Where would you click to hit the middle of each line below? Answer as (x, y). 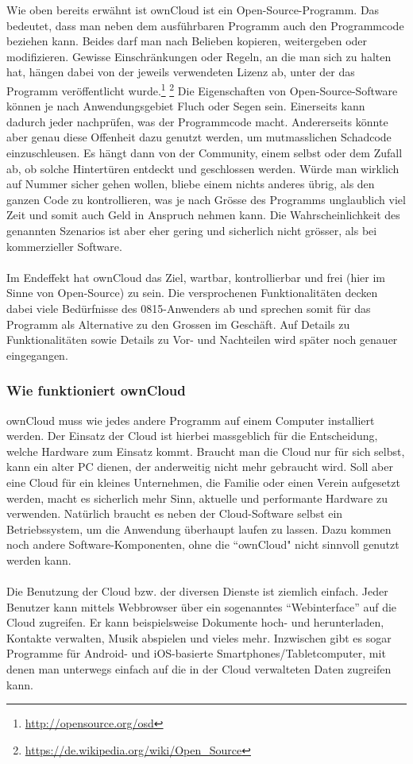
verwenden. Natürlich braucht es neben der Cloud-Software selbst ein (175, 513)
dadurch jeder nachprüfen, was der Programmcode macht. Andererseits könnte (197, 121)
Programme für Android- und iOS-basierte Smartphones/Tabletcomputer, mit (196, 653)
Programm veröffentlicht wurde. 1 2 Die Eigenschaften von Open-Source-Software (202, 89)
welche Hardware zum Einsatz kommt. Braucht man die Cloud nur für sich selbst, (206, 451)
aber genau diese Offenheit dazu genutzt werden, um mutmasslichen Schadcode (199, 137)
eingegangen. (37, 355)
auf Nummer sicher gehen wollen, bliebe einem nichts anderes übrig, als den (191, 184)
